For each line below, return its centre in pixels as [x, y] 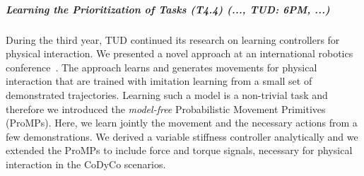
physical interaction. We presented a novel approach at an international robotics [180, 53]
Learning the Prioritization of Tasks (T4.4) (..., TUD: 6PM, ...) [168, 9]
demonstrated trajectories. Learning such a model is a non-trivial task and [167, 94]
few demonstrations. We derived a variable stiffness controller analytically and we [182, 136]
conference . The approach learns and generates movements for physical [162, 67]
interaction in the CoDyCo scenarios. [86, 164]
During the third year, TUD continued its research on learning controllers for [173, 39]
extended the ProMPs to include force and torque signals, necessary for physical [179, 150]
